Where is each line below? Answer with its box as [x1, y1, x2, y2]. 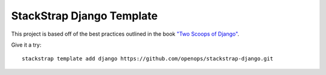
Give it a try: [11, 41, 42, 48]
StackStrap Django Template [11, 9, 158, 22]
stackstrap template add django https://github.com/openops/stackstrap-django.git [22, 55, 273, 62]
